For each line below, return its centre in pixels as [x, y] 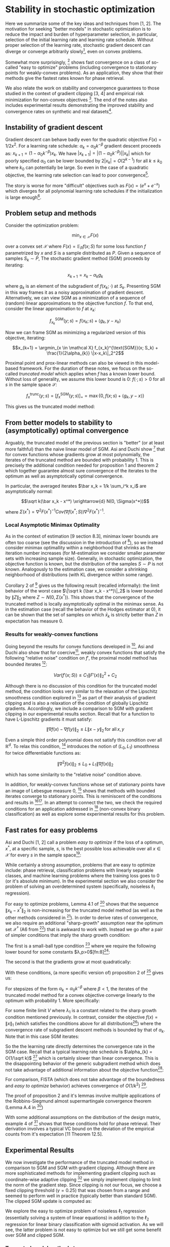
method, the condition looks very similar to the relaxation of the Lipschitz [81, 691]
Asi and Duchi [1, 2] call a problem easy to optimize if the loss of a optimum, [85, 842]
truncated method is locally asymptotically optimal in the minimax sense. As [84, 604]
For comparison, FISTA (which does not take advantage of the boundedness [85, 1080]
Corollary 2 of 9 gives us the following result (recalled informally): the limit [82, 585]
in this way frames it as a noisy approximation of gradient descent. [75, 292]
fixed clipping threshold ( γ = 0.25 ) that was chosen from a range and [77, 1190]
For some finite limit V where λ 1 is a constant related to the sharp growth [81, 1011]
